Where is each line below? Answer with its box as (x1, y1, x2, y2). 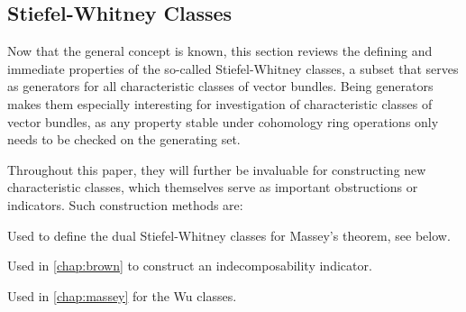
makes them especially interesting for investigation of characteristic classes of (7, 94, 433, 113)
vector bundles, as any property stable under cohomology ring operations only (7, 112, 439, 131)
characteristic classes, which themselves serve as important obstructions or (7, 178, 418, 197)
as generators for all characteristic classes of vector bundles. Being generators (7, 77, 434, 96)
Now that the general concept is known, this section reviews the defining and (7, 41, 433, 60)
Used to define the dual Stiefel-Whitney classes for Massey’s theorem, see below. (7, 225, 451, 244)
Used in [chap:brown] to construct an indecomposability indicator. (7, 256, 372, 275)
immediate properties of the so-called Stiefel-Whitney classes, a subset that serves (7, 59, 459, 78)
